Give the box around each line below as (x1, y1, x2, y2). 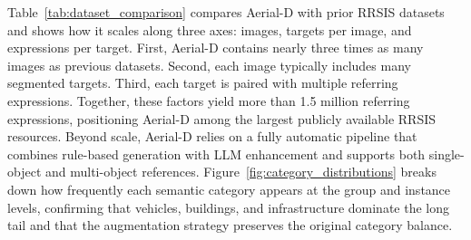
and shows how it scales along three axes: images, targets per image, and (7, 20, 412, 39)
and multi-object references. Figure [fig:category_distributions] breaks (44, 162, 437, 181)
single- (428, 144, 465, 163)
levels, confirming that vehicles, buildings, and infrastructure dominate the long (7, 197, 450, 216)
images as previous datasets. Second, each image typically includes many (7, 55, 411, 74)
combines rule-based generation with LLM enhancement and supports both (7, 144, 426, 163)
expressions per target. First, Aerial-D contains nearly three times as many (7, 38, 424, 57)
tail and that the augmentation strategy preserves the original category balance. (7, 216, 453, 235)
